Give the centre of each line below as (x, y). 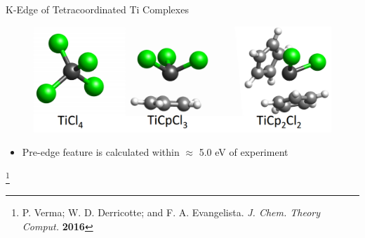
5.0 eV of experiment (244, 152)
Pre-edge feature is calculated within (101, 152)
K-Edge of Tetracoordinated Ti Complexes (97, 9)
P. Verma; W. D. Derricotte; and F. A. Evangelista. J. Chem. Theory (171, 212)
